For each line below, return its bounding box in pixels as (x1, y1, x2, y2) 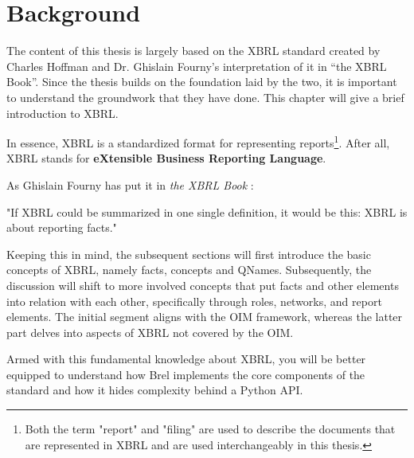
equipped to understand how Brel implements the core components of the (6, 366, 365, 382)
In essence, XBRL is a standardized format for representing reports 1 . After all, (6, 132, 390, 151)
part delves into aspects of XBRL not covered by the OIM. (6, 323, 294, 340)
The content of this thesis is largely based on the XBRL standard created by (6, 42, 381, 59)
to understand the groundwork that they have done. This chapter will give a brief (6, 88, 404, 105)
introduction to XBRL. (6, 104, 119, 121)
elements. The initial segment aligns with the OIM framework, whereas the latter (6, 308, 403, 325)
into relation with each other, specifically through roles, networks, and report (6, 292, 382, 309)
